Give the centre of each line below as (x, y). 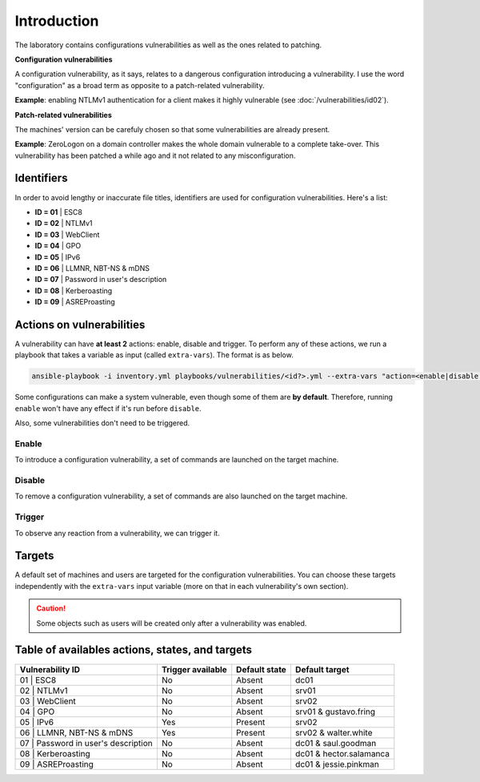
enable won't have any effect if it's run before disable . (108, 408)
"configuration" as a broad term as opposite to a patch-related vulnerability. (140, 85)
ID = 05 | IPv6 (58, 257)
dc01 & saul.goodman (336, 743)
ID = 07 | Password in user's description (101, 280)
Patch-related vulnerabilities (63, 115)
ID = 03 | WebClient (67, 234)
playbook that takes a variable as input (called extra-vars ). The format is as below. (154, 355)
